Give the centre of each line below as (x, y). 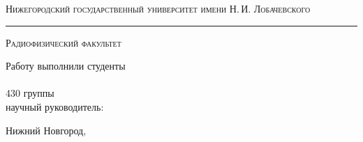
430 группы (30, 93)
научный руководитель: (55, 106)
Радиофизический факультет (64, 42)
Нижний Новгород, (46, 130)
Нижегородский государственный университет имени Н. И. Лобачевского (158, 8)
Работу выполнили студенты (66, 66)
